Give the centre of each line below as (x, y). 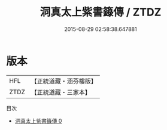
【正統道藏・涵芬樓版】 (64, 81)
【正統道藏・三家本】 (61, 92)
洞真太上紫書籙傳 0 (38, 120)
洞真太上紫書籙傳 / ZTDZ (101, 12)
